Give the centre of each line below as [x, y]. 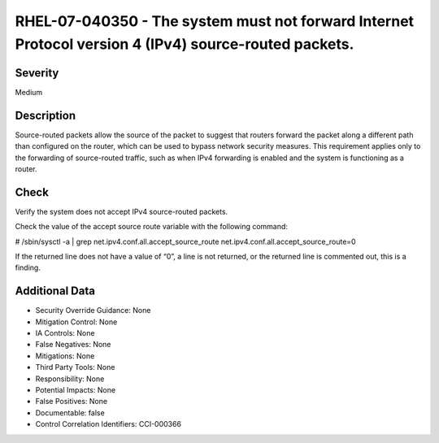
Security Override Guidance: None [93, 311]
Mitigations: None [65, 356]
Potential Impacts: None [76, 390]
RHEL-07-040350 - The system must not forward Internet [215, 21]
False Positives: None [72, 402]
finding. [28, 267]
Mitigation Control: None [76, 322]
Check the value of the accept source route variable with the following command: [152, 227]
